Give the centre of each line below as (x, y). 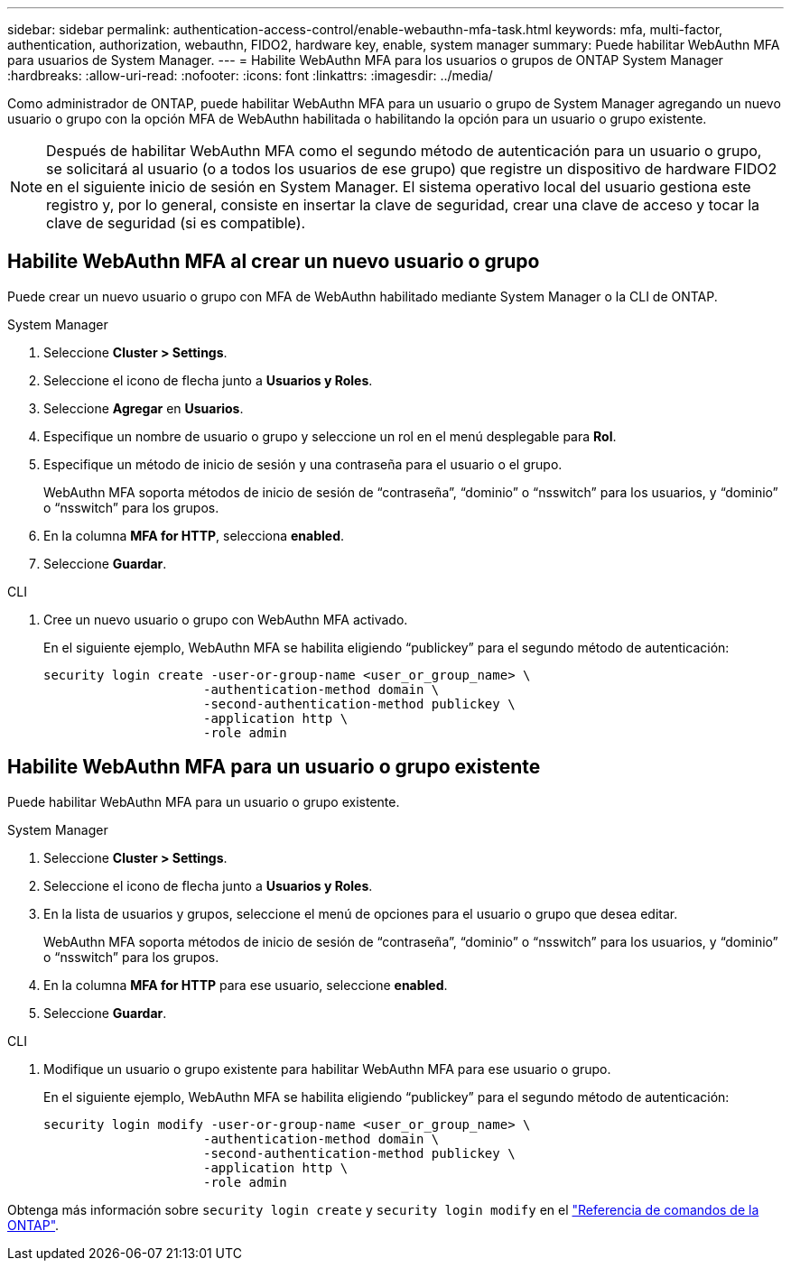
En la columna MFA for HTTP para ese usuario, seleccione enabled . (246, 985)
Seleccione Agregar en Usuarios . (144, 408)
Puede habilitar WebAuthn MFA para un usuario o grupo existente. (204, 801)
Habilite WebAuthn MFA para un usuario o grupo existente (274, 767)
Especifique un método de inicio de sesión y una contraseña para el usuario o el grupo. (303, 464)
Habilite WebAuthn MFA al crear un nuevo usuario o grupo (274, 262)
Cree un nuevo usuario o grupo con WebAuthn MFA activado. (226, 619)
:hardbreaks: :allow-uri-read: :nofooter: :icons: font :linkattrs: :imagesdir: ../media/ (250, 75)
